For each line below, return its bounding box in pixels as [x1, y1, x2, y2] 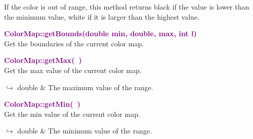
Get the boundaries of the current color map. [4, 38, 144, 48]
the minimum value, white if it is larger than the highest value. [4, 11, 200, 22]
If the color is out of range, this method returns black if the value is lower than [4, 2, 249, 12]
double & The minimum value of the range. [17, 125, 152, 136]
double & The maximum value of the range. [17, 82, 153, 92]
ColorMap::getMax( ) [4, 55, 82, 65]
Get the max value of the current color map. [4, 64, 142, 75]
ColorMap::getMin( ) [4, 99, 80, 109]
